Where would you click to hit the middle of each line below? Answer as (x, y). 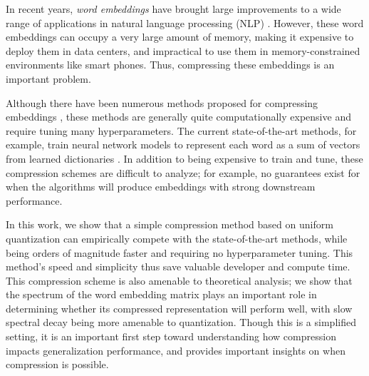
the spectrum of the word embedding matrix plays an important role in (161, 294)
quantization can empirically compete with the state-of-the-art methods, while (177, 238)
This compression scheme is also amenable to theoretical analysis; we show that (179, 280)
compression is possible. (57, 364)
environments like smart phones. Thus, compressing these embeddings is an (170, 65)
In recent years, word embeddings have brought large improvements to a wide (173, 9)
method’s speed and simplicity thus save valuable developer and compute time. (178, 266)
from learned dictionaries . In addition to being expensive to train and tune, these (184, 158)
